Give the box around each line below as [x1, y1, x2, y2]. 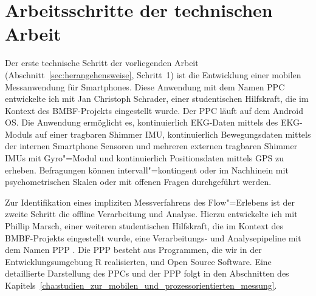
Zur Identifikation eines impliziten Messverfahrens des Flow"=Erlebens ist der [5, 195, 295, 208]
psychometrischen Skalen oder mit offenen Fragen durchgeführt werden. [5, 175, 272, 188]
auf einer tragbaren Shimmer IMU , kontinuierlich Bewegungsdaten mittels [35, 127, 311, 140]
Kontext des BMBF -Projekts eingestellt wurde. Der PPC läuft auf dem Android [5, 104, 304, 116]
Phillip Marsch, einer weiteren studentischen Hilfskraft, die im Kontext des [5, 220, 284, 232]
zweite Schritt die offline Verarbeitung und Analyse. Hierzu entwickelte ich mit [5, 207, 298, 220]
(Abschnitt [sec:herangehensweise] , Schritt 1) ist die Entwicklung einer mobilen [5, 68, 301, 81]
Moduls [5, 127, 33, 140]
